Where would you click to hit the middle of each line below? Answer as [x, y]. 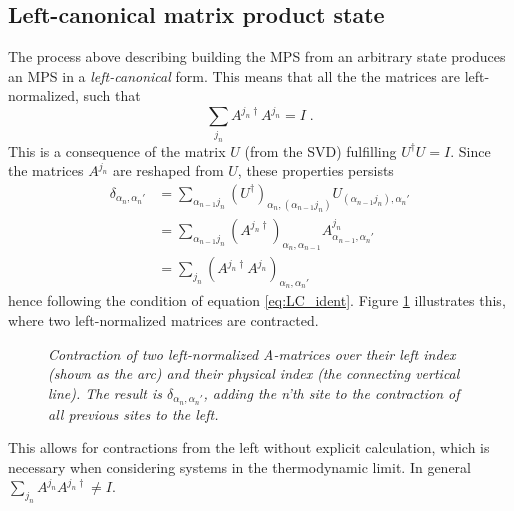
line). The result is [105, 392]
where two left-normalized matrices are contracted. [163, 319]
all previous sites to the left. [133, 413]
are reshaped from [168, 170]
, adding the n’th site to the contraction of [331, 392]
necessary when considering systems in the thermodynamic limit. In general [239, 466]
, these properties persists [315, 170]
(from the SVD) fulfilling [320, 150]
